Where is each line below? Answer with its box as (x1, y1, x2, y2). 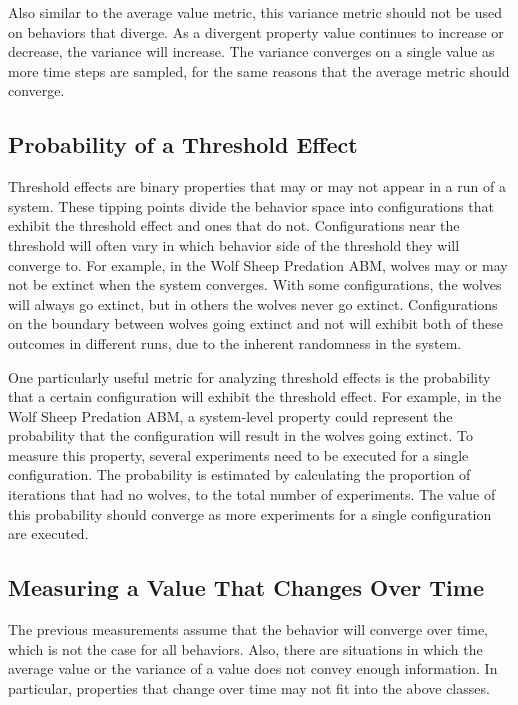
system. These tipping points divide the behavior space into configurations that (8, 195, 494, 216)
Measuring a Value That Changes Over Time (8, 572, 484, 603)
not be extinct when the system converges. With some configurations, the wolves (8, 274, 502, 295)
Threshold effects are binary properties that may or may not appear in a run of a (8, 176, 506, 197)
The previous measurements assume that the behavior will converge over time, (8, 619, 489, 640)
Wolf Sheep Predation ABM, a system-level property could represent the (8, 405, 453, 426)
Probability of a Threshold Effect (8, 129, 358, 160)
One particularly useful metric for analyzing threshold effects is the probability (8, 366, 491, 387)
